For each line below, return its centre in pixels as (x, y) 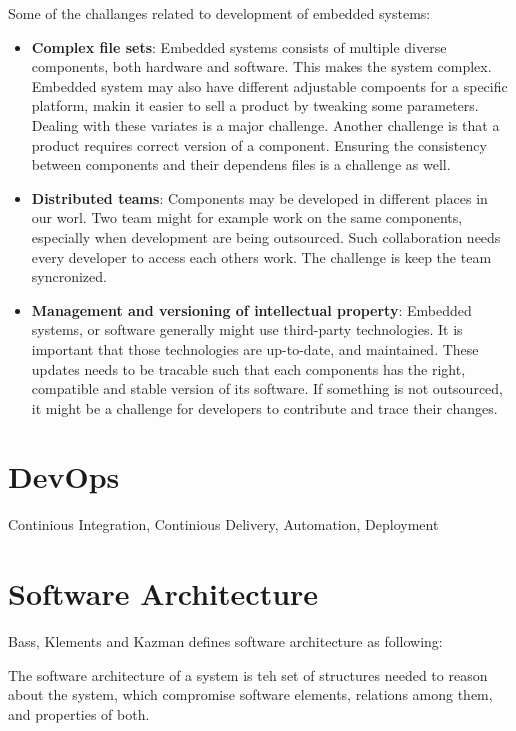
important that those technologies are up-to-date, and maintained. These (255, 348)
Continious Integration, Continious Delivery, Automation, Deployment (223, 524)
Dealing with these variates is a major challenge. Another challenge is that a (265, 124)
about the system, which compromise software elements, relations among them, (250, 694)
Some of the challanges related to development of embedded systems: (219, 13)
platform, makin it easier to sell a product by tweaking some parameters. (255, 105)
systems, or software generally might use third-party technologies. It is (247, 329)
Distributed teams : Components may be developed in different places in (259, 197)
